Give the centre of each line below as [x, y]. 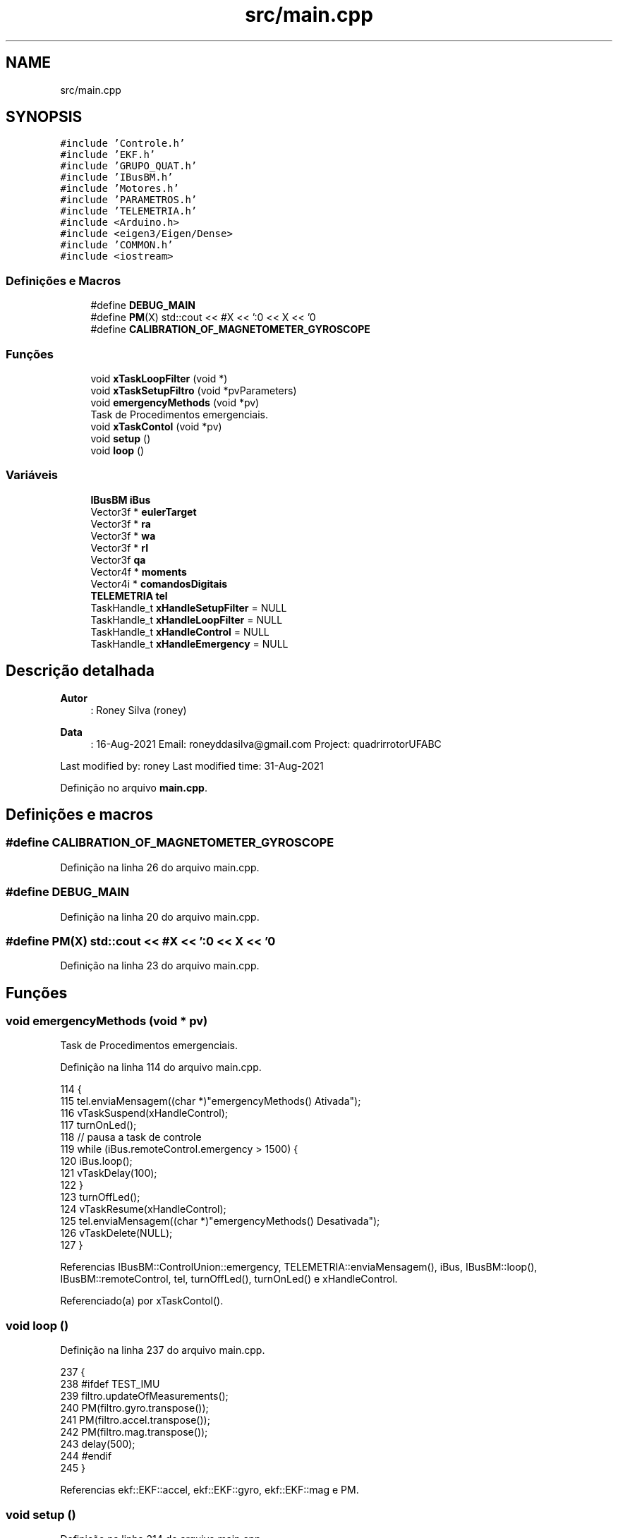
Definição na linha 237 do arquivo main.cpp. [163, 1350]
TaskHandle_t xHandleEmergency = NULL [189, 643]
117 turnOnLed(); [98, 1125]
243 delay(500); [98, 1444]
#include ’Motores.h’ [120, 189]
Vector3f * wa [123, 535]
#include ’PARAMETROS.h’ [129, 200]
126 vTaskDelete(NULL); [116, 1233]
